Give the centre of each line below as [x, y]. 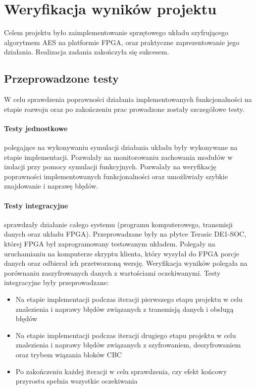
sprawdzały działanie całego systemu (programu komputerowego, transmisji [118, 224]
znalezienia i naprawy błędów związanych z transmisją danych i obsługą [125, 309]
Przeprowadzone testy [61, 78]
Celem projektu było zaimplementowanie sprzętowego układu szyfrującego [116, 32]
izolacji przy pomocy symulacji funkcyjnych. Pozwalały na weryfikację [110, 167]
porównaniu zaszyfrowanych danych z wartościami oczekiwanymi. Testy [112, 272]
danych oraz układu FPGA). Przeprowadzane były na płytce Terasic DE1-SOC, [125, 234]
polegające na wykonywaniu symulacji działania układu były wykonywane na [121, 147]
